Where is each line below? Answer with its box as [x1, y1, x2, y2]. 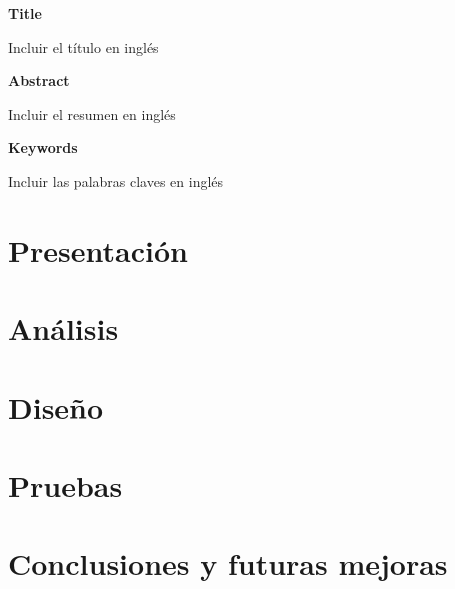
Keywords [8, 137, 78, 158]
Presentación [8, 229, 188, 270]
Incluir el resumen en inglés [8, 103, 176, 124]
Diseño [8, 386, 104, 427]
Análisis [8, 308, 119, 349]
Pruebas [8, 464, 123, 505]
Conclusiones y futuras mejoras [8, 543, 448, 584]
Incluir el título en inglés [8, 36, 159, 57]
